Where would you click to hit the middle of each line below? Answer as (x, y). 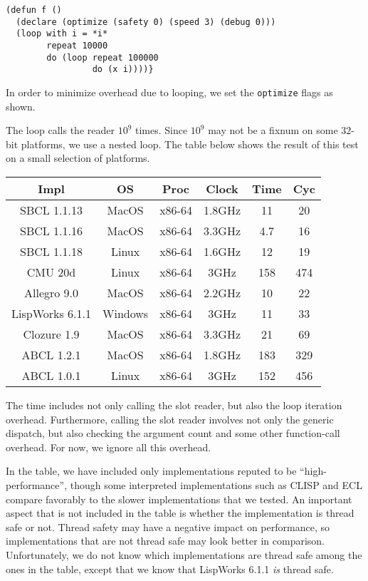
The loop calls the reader (60, 130)
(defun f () (34, 10)
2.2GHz (222, 292)
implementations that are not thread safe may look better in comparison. (165, 541)
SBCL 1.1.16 (52, 230)
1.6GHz (222, 251)
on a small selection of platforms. (78, 158)
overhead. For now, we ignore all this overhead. (109, 447)
